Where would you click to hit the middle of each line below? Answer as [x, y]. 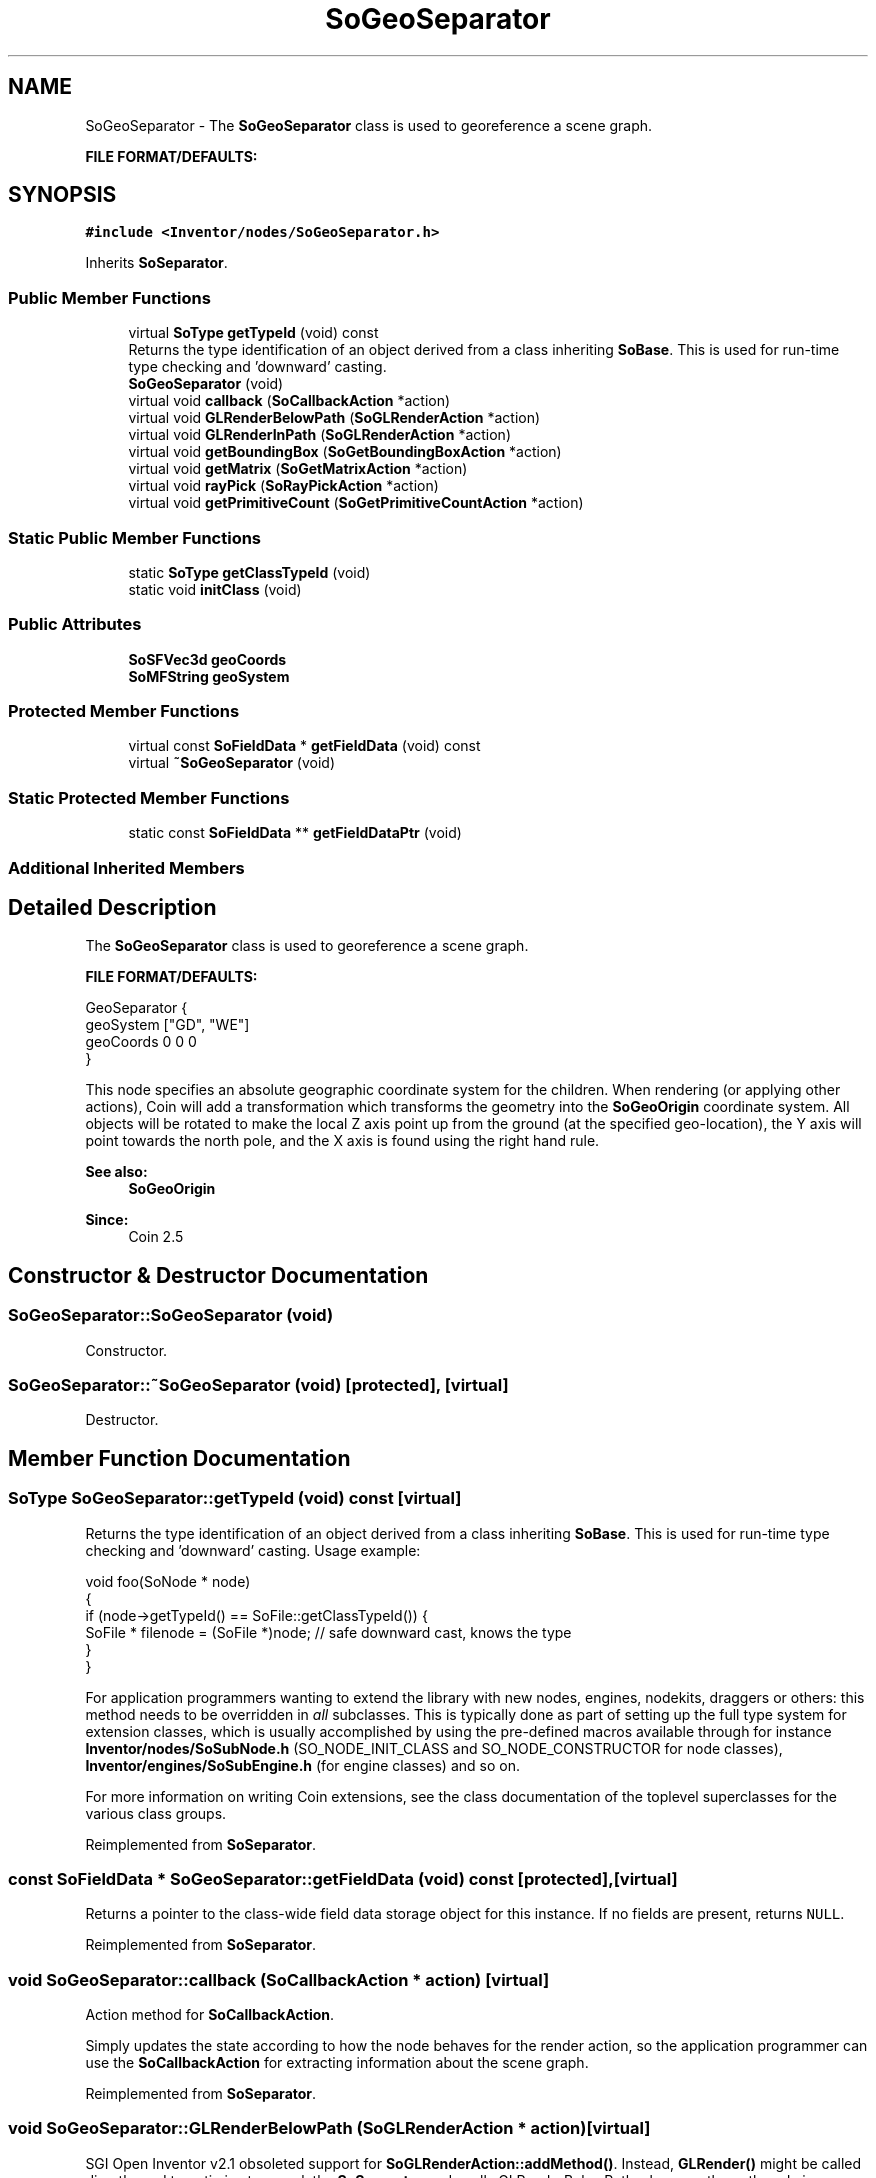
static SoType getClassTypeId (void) [249, 572]
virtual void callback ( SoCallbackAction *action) [289, 401]
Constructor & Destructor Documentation [218, 1275]
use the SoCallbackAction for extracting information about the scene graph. [337, 2063]
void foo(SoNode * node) [168, 1581]
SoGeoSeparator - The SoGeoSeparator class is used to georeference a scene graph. [369, 125]
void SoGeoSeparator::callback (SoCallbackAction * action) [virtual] [279, 1979]
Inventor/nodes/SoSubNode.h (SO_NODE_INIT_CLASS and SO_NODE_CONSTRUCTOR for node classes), [434, 1748]
